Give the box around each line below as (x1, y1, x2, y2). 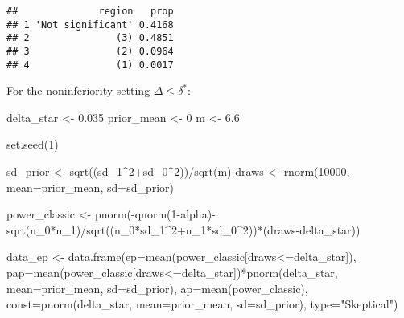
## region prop (6, 6, 174, 17)
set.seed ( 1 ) (6, 136, 59, 153)
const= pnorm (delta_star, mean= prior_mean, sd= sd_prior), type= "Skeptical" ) (6, 296, 398, 312)
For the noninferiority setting (6, 82, 150, 99)
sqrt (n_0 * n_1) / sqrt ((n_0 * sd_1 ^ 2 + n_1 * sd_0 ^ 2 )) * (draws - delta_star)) (6, 221, 361, 238)
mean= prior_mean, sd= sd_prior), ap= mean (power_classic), (6, 279, 308, 296)
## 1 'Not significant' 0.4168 (6, 18, 174, 31)
